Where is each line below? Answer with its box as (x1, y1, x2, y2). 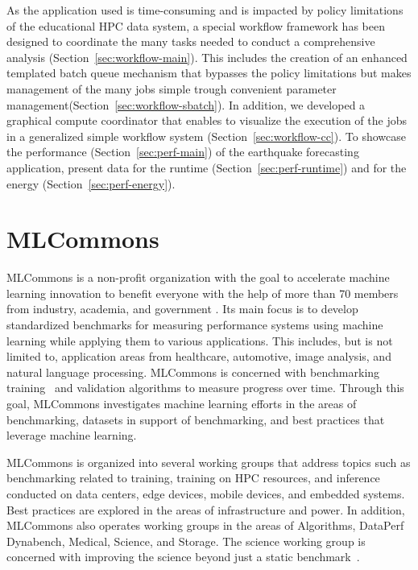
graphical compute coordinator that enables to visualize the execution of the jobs (6, 112, 407, 129)
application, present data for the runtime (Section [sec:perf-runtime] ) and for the (6, 159, 407, 176)
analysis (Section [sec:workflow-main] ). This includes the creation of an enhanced (6, 48, 408, 65)
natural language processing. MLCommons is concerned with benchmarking (6, 363, 380, 380)
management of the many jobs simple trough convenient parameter (6, 80, 337, 97)
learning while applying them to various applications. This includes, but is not (6, 332, 393, 349)
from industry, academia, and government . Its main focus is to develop (6, 300, 358, 317)
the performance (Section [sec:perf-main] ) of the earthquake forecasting (6, 143, 359, 160)
